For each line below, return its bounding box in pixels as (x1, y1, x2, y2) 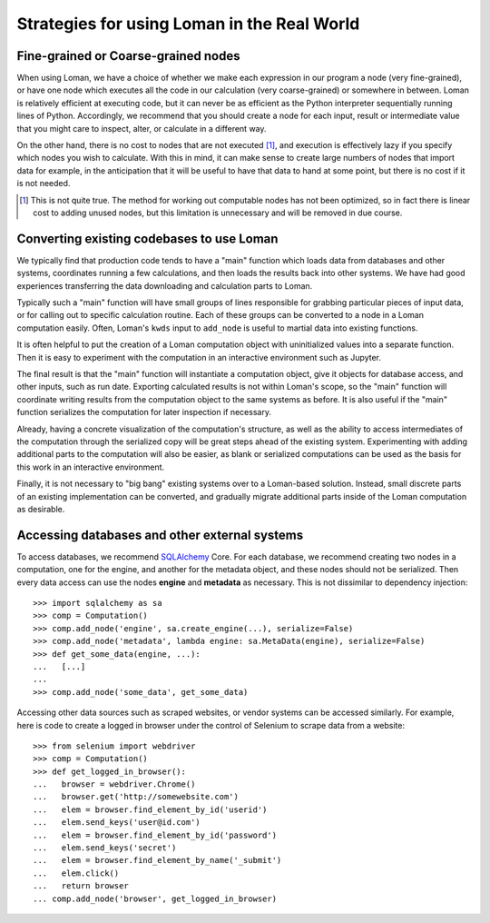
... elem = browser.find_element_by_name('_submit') (33, 855, 282, 866)
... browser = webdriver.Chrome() (33, 779, 196, 789)
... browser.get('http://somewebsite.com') (33, 791, 240, 802)
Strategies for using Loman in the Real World (16, 14, 360, 34)
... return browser (33, 881, 129, 891)
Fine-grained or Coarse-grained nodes (16, 48, 240, 64)
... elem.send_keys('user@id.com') (33, 818, 201, 828)
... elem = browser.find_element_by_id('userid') (33, 804, 268, 815)
